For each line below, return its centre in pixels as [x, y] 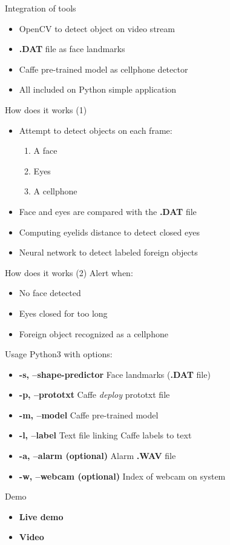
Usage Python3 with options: [59, 354]
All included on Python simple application [98, 89]
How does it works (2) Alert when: [69, 272]
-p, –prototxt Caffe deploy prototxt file [94, 395]
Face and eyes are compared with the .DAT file [108, 211]
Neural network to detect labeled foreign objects [108, 252]
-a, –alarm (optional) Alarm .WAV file [97, 456]
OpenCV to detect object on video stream [97, 28]
